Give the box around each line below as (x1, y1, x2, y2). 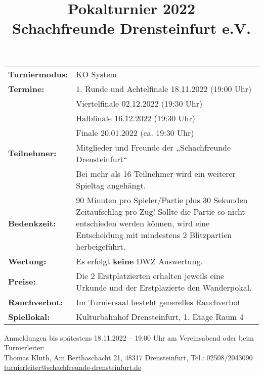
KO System (76, 68, 117, 80)
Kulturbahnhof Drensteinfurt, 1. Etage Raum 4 (76, 310, 244, 322)
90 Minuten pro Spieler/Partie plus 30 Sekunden (76, 194, 248, 206)
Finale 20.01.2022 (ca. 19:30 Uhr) (76, 126, 194, 138)
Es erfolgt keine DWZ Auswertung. (76, 255, 203, 267)
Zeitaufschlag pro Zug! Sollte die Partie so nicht (76, 205, 245, 217)
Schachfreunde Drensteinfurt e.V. (12, 18, 251, 38)
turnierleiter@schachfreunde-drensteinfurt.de (4, 362, 142, 372)
